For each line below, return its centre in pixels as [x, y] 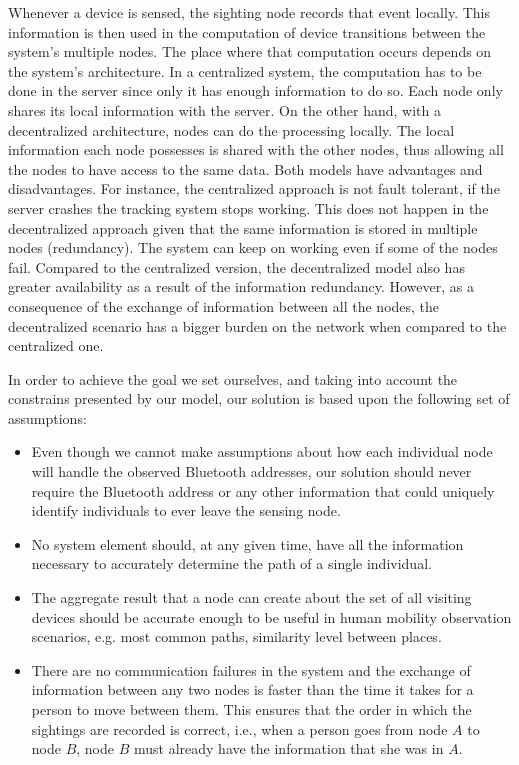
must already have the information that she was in [288, 748]
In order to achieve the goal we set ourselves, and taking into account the [233, 378]
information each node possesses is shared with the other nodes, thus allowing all [256, 149]
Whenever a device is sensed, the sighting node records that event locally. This [249, 12]
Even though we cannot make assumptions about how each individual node [262, 451]
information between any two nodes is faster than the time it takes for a [252, 689]
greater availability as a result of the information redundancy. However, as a [241, 286]
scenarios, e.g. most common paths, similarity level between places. [236, 636]
